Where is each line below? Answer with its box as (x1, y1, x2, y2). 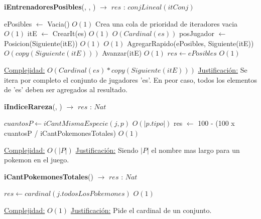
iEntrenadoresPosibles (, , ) (4, 2, 96, 12)
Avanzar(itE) (102, 48, 142, 58)
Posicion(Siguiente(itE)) (4, 38, 78, 48)
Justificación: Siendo (75, 144, 139, 155)
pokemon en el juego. (4, 154, 69, 165)
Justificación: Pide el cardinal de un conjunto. (70, 204, 212, 215)
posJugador (179, 28, 214, 39)
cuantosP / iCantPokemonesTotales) (4, 127, 116, 138)
